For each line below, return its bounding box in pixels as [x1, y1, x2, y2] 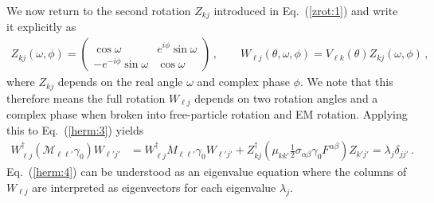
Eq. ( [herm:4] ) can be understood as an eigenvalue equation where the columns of [6, 163, 407, 180]
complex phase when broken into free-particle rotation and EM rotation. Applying [6, 105, 408, 122]
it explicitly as [6, 18, 76, 35]
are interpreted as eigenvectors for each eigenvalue [32, 178, 276, 195]
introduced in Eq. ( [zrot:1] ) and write [213, 2, 398, 18]
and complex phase [197, 73, 290, 90]
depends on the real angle [57, 73, 183, 90]
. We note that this [299, 73, 393, 90]
